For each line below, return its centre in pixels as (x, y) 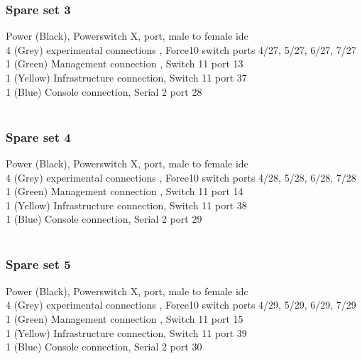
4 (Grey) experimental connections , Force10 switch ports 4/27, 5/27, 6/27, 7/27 (181, 49)
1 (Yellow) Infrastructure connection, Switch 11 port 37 (126, 77)
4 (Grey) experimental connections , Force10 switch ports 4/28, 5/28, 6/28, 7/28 (181, 177)
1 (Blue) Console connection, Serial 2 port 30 (104, 347)
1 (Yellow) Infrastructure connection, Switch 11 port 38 (126, 205)
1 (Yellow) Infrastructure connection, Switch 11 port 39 (126, 332)
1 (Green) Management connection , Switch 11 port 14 (125, 191)
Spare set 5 (38, 264)
